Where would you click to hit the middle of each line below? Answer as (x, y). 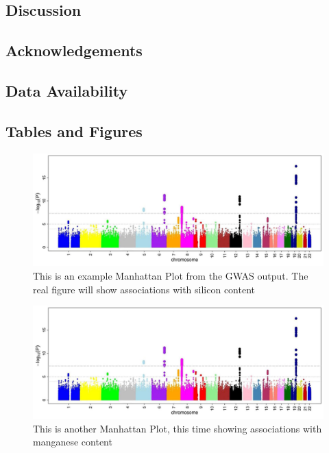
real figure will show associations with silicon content (144, 289)
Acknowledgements (74, 50)
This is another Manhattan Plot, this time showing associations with (178, 428)
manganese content (73, 442)
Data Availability (67, 90)
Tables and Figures (74, 131)
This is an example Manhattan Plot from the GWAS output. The (171, 275)
